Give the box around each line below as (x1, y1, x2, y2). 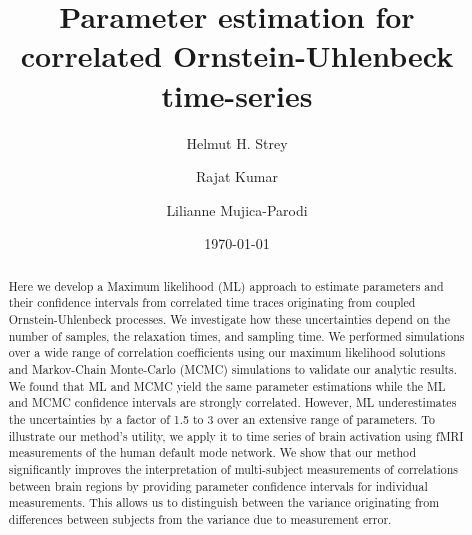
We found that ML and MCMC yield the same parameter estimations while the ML (8, 377, 446, 394)
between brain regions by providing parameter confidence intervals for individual (8, 477, 428, 494)
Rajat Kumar (196, 166, 278, 187)
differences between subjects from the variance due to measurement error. (8, 510, 392, 527)
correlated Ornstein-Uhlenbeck (20, 35, 454, 76)
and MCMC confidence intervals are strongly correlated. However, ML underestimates (8, 394, 457, 411)
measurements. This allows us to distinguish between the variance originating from (8, 494, 440, 511)
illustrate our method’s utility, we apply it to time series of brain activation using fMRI (8, 427, 464, 444)
